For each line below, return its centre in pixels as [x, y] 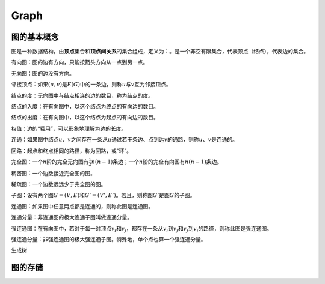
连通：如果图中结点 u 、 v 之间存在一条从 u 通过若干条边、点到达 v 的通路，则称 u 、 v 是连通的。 [124, 140]
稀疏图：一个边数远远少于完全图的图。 [59, 184]
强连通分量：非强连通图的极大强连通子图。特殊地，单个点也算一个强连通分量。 [109, 240]
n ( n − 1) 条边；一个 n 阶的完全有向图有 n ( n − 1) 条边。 [157, 162]
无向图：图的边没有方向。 [43, 73]
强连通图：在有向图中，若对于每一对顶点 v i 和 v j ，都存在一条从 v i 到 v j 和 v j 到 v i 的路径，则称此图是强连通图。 [142, 229]
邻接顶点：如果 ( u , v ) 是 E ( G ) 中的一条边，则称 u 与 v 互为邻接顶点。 [91, 85]
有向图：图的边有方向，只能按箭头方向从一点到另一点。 [80, 62]
